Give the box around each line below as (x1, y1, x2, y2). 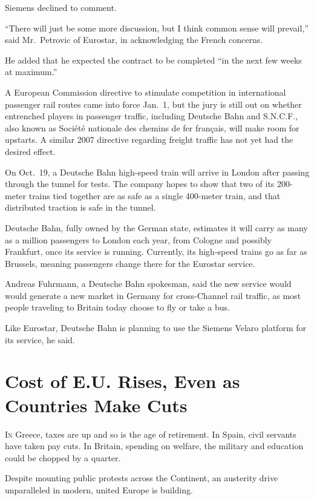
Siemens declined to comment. (5, 1, 117, 13)
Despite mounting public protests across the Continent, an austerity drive (5, 472, 278, 484)
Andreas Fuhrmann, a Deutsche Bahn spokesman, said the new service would (5, 277, 292, 290)
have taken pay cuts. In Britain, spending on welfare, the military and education (5, 439, 304, 452)
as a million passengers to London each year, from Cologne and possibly (5, 233, 272, 246)
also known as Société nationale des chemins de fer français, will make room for (5, 121, 299, 134)
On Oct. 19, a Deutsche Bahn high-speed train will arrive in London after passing (5, 165, 310, 178)
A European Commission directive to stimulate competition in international (5, 85, 286, 98)
